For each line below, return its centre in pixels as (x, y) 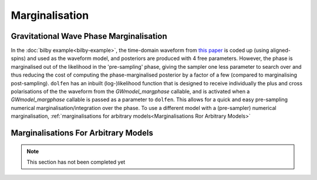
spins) (18, 58)
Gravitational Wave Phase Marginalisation (89, 36)
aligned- (280, 51)
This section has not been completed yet (76, 162)
